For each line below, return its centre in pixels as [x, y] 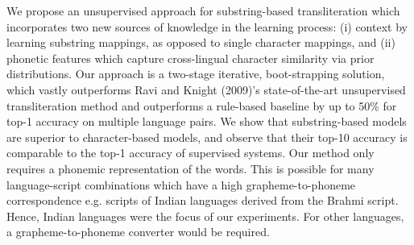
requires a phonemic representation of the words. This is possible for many [190, 168]
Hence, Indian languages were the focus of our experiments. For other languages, [205, 216]
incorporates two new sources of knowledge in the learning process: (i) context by [207, 26]
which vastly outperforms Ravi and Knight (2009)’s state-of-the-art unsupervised [206, 89]
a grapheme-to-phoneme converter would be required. [138, 232]
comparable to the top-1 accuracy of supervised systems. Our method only [190, 153]
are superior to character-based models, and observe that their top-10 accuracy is [207, 137]
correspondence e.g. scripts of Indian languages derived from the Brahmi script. [203, 200]
